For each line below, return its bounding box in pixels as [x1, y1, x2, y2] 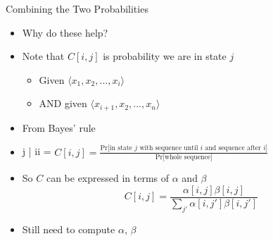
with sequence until [139, 144, 198, 152]
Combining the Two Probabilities [6, 1, 148, 16]
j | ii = [22, 144, 51, 159]
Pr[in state [100, 144, 132, 152]
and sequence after [205, 144, 261, 152]
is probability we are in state [103, 49, 227, 63]
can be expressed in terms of [46, 171, 170, 185]
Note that [22, 49, 65, 63]
